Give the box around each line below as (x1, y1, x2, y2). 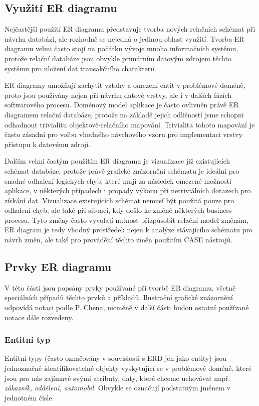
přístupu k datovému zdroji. (5, 139, 90, 149)
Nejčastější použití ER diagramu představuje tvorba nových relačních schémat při (5, 24, 255, 34)
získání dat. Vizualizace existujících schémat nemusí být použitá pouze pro (5, 195, 234, 205)
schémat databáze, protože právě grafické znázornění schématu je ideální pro (5, 165, 239, 176)
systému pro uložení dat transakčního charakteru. (5, 63, 156, 73)
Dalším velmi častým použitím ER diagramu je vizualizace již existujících (5, 156, 230, 166)
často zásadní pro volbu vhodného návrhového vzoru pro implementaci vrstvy (5, 129, 242, 140)
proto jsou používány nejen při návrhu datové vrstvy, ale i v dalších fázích (5, 89, 232, 100)
